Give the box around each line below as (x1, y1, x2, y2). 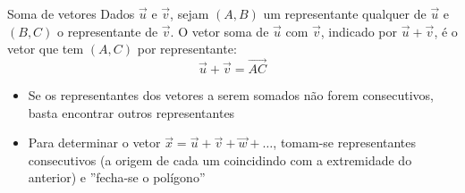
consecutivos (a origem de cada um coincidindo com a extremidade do (28, 150, 412, 169)
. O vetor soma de (170, 21, 269, 40)
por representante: (137, 39, 237, 58)
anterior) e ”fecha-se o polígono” (28, 168, 206, 187)
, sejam (170, 4, 209, 22)
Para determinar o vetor (28, 133, 161, 152)
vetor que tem (7, 39, 84, 58)
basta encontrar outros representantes (28, 103, 235, 122)
